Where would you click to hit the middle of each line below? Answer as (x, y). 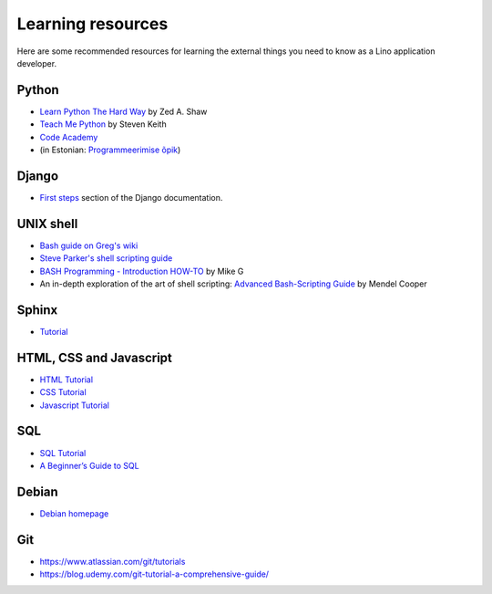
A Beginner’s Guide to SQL (90, 465)
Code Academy (69, 137)
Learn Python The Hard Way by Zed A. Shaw (123, 111)
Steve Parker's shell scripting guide (106, 258)
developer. (37, 63)
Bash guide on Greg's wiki (89, 245)
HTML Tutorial (67, 380)
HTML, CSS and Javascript (95, 357)
